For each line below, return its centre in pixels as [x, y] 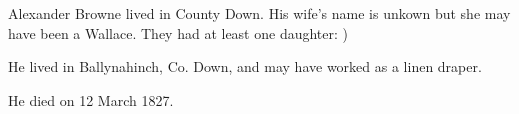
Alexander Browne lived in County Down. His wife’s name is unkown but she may [259, 13]
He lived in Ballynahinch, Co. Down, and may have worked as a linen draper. [245, 66]
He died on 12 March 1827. [91, 99]
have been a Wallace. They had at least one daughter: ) [178, 32]
